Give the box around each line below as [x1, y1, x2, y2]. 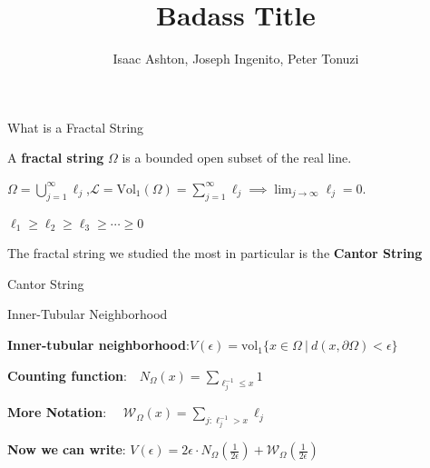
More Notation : [7, 403, 107, 422]
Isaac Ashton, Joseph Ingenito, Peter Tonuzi [112, 49, 359, 68]
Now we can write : [7, 440, 126, 459]
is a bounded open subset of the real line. [122, 148, 352, 167]
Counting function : [7, 365, 127, 384]
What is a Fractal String [7, 117, 144, 136]
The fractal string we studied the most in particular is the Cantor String [7, 244, 423, 263]
